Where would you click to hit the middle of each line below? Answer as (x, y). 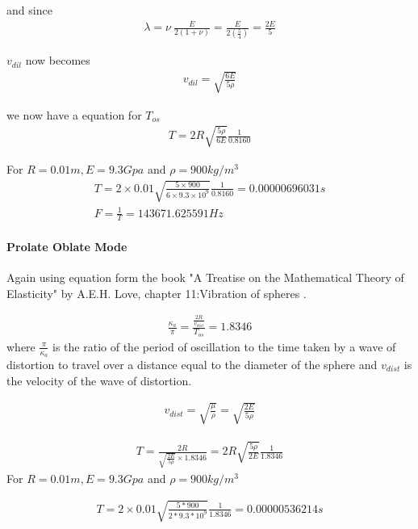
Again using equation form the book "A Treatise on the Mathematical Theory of (205, 277)
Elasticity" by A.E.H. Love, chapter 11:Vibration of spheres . (157, 293)
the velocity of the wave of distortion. (99, 380)
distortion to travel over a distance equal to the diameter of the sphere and (192, 364)
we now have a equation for (74, 114)
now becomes (58, 60)
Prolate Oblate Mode (67, 246)
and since (29, 10)
